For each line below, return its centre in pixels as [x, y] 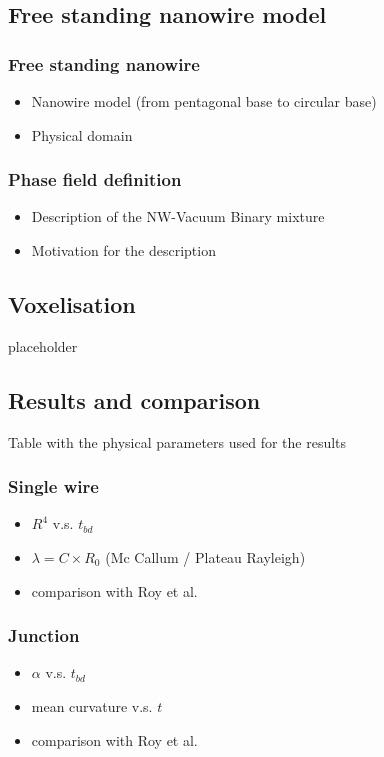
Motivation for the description [123, 250]
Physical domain [82, 134]
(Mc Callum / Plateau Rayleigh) [205, 557]
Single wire [53, 486]
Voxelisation [72, 303]
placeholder [43, 345]
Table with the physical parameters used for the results [177, 441]
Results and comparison [134, 399]
